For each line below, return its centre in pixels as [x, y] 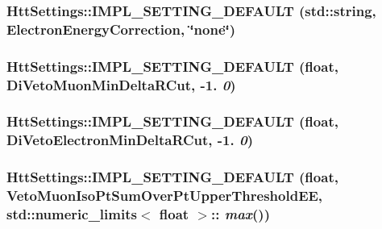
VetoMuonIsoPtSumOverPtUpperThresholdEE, [165, 196]
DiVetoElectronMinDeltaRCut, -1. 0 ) [130, 140]
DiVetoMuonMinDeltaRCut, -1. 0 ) [121, 84]
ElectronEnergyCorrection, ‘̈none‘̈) [121, 29]
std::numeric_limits [72, 214]
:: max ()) [241, 214]
